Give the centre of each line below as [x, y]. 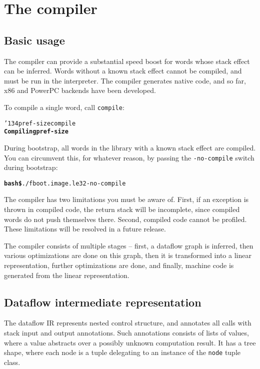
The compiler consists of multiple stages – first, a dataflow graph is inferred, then [129, 245]
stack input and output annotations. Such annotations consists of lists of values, [126, 332]
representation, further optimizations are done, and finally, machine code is [119, 265]
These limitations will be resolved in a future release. [85, 229]
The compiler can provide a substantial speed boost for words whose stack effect [127, 61]
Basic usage [34, 40]
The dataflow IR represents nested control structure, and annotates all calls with [128, 323]
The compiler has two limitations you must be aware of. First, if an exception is [126, 199]
